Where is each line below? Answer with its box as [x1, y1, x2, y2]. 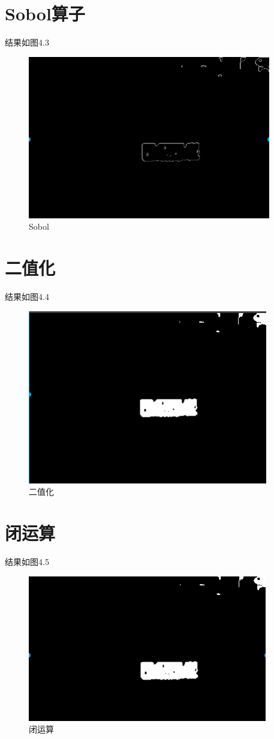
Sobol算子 [5, 1, 85, 26]
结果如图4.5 [5, 555, 49, 567]
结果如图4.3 [5, 36, 49, 49]
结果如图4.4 [5, 290, 49, 303]
